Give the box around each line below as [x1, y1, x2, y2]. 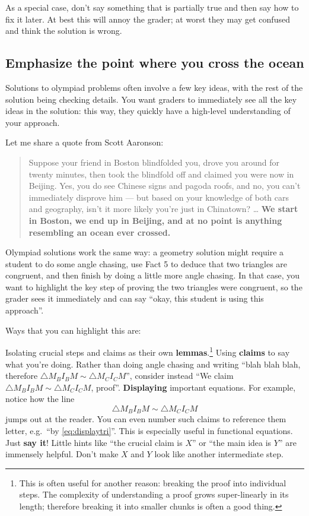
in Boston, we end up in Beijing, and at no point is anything [28, 214, 282, 226]
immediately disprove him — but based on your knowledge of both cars [28, 191, 289, 203]
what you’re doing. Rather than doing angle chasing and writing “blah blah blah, [5, 357, 301, 370]
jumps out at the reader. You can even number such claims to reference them [5, 413, 286, 425]
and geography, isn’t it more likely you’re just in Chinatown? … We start [28, 202, 298, 215]
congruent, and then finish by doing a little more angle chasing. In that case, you [5, 269, 300, 281]
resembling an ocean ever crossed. [28, 226, 171, 238]
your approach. [5, 116, 60, 128]
